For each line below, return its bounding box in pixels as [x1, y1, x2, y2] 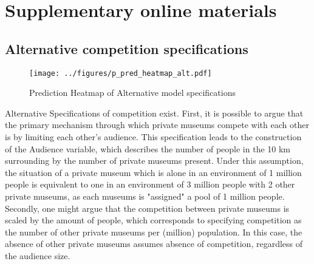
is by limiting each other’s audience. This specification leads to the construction [5, 130, 302, 143]
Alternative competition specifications [5, 39, 248, 58]
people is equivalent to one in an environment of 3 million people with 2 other [5, 178, 295, 191]
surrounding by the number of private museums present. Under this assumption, [5, 154, 304, 167]
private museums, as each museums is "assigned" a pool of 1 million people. [5, 189, 285, 202]
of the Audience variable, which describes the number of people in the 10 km [5, 142, 291, 155]
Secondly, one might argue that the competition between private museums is [5, 201, 290, 214]
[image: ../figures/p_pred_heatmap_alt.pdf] [29, 69, 212, 78]
